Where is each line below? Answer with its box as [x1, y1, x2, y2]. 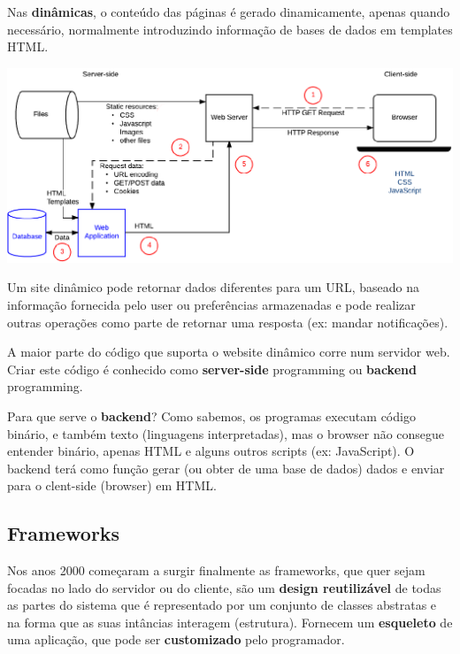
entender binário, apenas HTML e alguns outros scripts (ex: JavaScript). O [7, 442, 415, 460]
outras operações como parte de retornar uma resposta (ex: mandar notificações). [7, 312, 448, 331]
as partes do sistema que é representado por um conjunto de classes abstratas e [7, 596, 437, 614]
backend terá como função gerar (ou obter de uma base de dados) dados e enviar [7, 458, 445, 477]
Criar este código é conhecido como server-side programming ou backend [7, 359, 417, 378]
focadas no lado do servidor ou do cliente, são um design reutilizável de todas [7, 578, 441, 596]
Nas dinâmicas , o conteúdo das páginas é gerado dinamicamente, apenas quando [7, 3, 450, 20]
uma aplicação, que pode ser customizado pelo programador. [7, 630, 345, 649]
